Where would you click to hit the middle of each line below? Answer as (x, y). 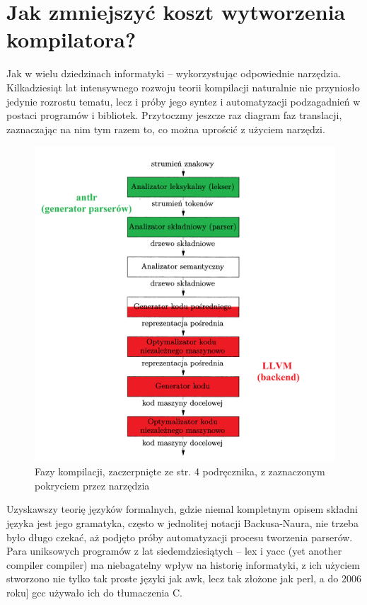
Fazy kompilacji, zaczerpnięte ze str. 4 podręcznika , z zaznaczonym (180, 471)
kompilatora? (71, 39)
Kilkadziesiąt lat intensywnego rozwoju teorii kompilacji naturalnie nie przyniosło (183, 87)
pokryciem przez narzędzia (92, 485)
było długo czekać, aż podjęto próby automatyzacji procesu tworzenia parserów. (180, 537)
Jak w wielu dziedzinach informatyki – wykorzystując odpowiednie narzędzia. (174, 73)
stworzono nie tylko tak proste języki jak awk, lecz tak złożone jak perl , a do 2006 (184, 578)
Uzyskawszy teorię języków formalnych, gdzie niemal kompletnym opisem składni (182, 509)
